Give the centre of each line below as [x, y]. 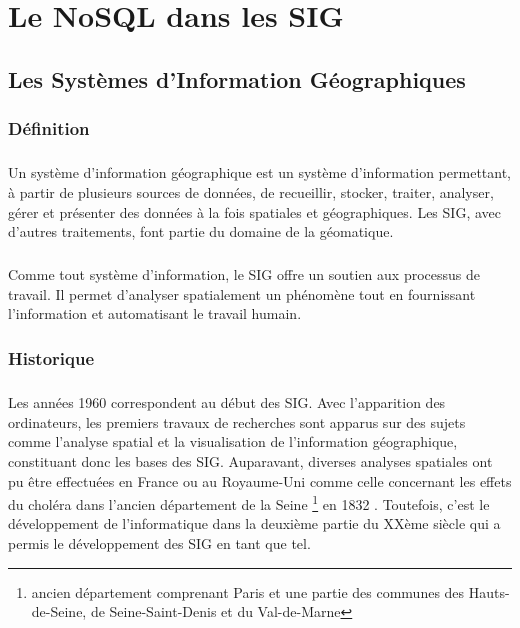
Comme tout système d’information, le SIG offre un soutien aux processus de [244, 274]
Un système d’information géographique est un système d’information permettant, [260, 172]
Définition [49, 128]
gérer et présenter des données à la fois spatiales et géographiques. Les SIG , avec [254, 211]
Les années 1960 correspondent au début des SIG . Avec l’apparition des [227, 402]
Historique [51, 357]
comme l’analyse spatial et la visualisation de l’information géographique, [233, 441]
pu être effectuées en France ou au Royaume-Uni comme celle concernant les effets [260, 480]
